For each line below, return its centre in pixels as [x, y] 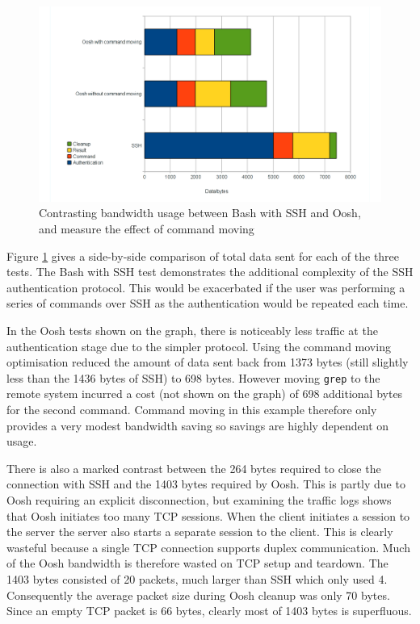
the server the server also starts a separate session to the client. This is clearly [200, 532]
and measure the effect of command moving [147, 228]
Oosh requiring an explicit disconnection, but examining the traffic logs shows [199, 499]
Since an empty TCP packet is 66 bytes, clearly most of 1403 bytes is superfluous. [209, 611]
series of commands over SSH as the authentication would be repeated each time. [208, 303]
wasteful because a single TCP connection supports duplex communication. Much [208, 547]
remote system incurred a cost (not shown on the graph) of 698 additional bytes [205, 394]
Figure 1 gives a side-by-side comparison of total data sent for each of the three [203, 255]
